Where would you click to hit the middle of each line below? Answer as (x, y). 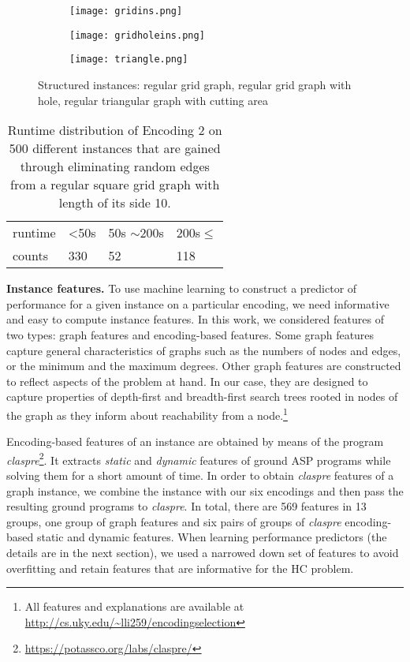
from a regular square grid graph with (115, 185)
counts (30, 256)
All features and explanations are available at (134, 606)
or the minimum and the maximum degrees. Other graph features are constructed (204, 366)
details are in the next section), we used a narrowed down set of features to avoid (203, 552)
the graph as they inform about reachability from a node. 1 (147, 413)
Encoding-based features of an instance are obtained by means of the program (195, 441)
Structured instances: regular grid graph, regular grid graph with (195, 84)
